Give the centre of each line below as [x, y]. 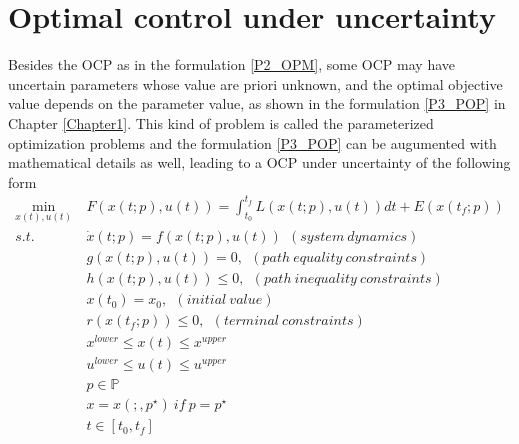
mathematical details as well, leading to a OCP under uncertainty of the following [259, 162]
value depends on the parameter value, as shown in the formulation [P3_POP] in [257, 103]
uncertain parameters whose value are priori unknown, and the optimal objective [255, 83]
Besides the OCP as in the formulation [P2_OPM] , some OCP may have [231, 64]
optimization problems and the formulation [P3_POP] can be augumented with [252, 142]
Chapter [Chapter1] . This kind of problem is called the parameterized [221, 122]
